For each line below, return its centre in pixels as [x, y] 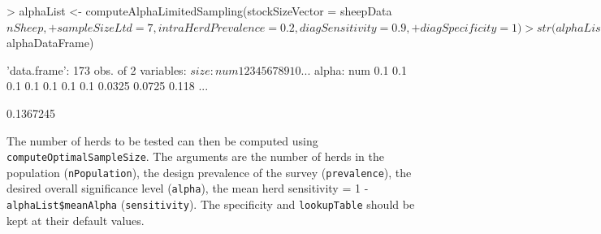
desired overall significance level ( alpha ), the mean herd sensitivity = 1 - [188, 188]
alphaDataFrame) [50, 43]
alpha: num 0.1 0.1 [360, 69]
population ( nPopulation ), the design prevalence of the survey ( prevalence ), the [209, 172]
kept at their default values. [76, 220]
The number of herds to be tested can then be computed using [162, 140]
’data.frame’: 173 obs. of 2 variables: [97, 69]
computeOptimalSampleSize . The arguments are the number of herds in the [195, 156]
